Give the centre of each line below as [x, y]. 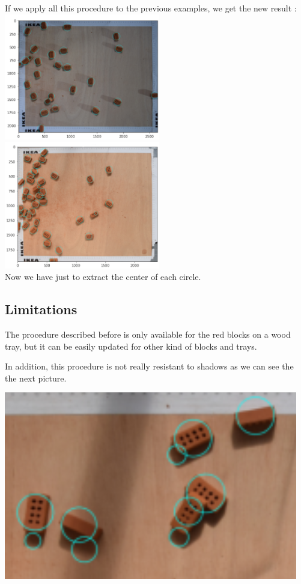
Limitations [41, 309]
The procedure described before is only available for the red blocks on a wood [148, 334]
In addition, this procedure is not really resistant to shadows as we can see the [149, 366]
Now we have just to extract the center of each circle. [103, 277]
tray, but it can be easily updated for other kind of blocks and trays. [131, 346]
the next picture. [36, 378]
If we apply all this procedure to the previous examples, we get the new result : [151, 8]
